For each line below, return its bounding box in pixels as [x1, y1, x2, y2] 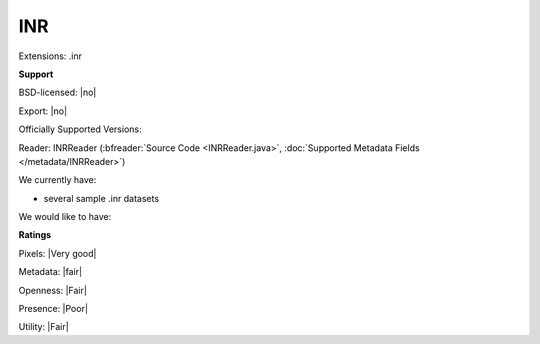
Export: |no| [18, 105, 68, 117]
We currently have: [18, 174, 97, 186]
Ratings [18, 229, 52, 241]
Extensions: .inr [18, 50, 82, 62]
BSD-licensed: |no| [18, 86, 97, 99]
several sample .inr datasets [43, 192, 160, 204]
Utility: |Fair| [18, 321, 69, 333]
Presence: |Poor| [18, 303, 89, 315]
